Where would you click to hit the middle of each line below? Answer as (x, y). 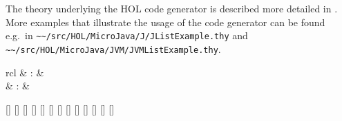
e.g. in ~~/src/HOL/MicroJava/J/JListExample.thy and (127, 35)
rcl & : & (25, 72)
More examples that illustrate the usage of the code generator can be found (165, 22)
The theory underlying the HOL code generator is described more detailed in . (172, 8)
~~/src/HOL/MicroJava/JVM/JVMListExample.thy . (113, 48)
